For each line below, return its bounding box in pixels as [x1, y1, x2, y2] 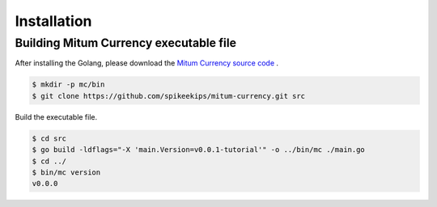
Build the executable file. [15, 112, 98, 121]
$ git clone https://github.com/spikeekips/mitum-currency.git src [32, 91, 306, 100]
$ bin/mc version [32, 167, 101, 177]
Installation [15, 12, 92, 30]
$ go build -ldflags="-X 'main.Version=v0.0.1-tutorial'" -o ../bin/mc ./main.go [32, 146, 366, 154]
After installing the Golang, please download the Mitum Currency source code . [15, 58, 279, 68]
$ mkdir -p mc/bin [32, 80, 105, 89]
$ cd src [32, 133, 67, 143]
